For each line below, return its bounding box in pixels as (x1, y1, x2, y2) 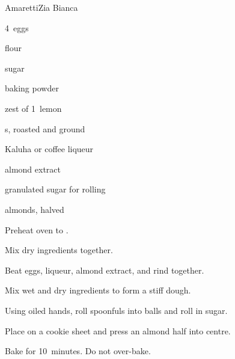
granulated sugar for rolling (5, 183, 106, 195)
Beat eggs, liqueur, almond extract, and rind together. (5, 263, 204, 276)
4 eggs (5, 21, 29, 34)
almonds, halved (5, 203, 64, 215)
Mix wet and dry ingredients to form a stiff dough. (5, 284, 191, 296)
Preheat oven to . (5, 223, 69, 236)
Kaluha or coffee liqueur (5, 143, 94, 155)
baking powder (5, 82, 59, 94)
